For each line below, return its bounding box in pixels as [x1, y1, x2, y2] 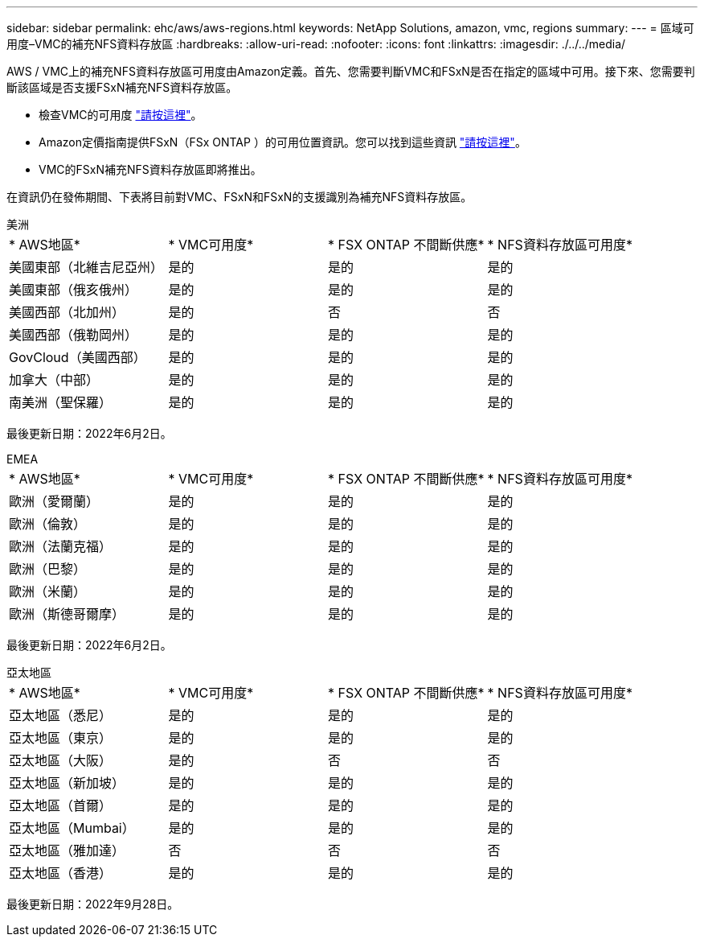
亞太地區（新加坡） [9, 775, 125, 791]
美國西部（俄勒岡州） [9, 327, 138, 343]
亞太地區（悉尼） [9, 707, 113, 723]
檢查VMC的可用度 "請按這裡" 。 [39, 108, 203, 121]
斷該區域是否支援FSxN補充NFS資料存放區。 [6, 80, 238, 94]
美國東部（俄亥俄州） [9, 282, 138, 298]
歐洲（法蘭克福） [9, 538, 113, 554]
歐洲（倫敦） [9, 516, 87, 532]
